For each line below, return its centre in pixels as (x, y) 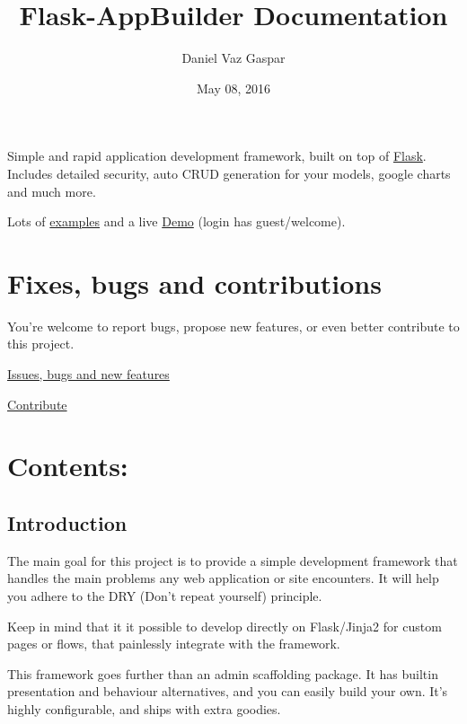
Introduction (67, 522)
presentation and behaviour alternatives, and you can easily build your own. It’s (228, 691)
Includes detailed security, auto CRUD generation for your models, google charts (229, 173)
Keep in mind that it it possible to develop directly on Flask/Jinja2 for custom (225, 626)
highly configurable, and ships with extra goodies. (144, 708)
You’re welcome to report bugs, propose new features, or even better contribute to (233, 326)
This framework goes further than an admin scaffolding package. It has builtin (223, 673)
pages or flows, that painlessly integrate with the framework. (174, 644)
